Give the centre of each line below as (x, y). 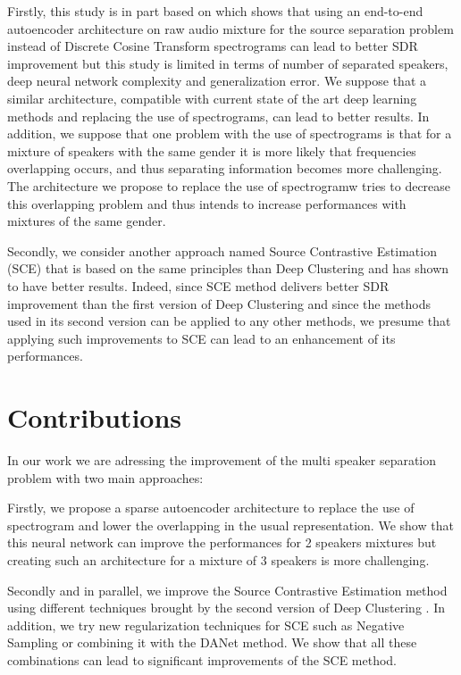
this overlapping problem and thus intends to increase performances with (207, 203)
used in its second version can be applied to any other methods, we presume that (229, 321)
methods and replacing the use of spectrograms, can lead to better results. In (218, 116)
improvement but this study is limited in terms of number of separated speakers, (228, 63)
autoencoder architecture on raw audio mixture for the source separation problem (230, 28)
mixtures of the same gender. (87, 221)
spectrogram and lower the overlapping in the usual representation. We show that (230, 525)
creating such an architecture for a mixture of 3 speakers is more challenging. (218, 559)
